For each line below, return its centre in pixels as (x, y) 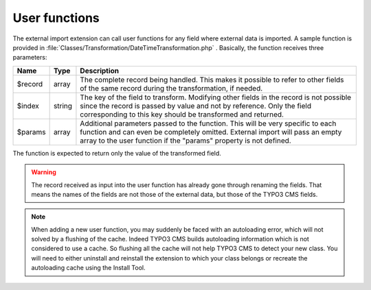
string (63, 106)
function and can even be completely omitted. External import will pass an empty (211, 132)
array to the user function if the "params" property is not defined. (185, 141)
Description (100, 71)
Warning (44, 172)
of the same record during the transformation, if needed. (171, 88)
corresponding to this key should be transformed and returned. (182, 114)
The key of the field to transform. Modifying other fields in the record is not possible (216, 97)
